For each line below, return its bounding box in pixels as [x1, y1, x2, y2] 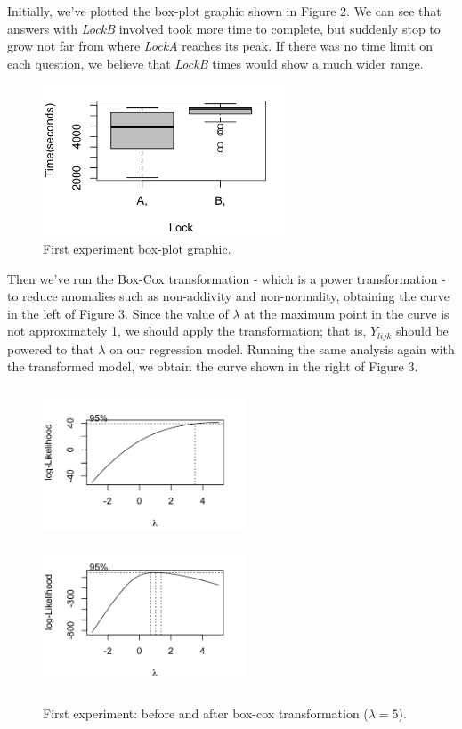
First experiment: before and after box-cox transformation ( [43, 703, 369, 722]
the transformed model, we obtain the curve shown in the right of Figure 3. [7, 357, 418, 376]
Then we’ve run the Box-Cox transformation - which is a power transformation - [7, 269, 446, 288]
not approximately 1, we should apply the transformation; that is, [7, 321, 367, 340]
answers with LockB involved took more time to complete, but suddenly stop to [7, 19, 441, 37]
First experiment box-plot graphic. [43, 239, 231, 258]
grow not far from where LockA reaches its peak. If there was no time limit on [7, 36, 434, 55]
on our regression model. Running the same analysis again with [109, 339, 455, 358]
